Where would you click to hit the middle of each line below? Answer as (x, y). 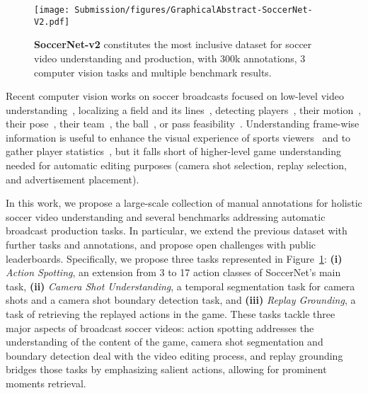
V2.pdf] (52, 22)
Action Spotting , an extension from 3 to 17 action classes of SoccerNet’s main (173, 272)
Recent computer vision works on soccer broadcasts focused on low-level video (175, 96)
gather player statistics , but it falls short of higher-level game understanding (173, 151)
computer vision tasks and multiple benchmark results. (153, 72)
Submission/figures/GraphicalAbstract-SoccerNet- (194, 10)
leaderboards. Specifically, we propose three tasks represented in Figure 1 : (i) (174, 258)
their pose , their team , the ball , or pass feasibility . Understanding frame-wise (183, 124)
